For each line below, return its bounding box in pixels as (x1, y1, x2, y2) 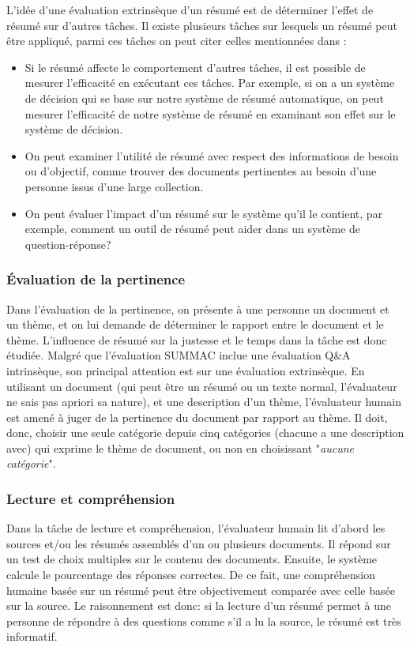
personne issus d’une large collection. (24, 178, 204, 194)
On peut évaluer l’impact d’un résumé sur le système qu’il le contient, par (24, 205, 383, 221)
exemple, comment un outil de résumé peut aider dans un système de (24, 220, 361, 237)
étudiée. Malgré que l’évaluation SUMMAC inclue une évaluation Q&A (6, 347, 351, 363)
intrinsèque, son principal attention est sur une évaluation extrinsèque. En (6, 362, 365, 378)
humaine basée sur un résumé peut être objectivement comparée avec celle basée (6, 581, 395, 598)
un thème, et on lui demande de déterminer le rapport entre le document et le (6, 316, 384, 333)
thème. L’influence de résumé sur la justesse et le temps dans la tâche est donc (6, 331, 387, 348)
